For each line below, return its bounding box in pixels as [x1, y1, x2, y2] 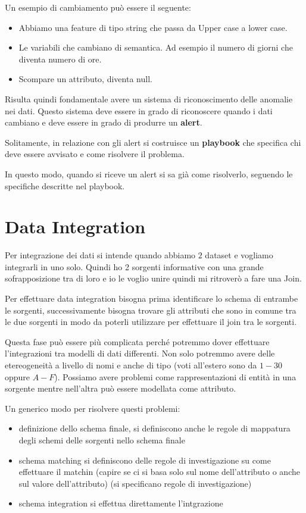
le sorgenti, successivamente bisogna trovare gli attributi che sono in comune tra [5, 304, 296, 316]
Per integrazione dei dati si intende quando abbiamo [5, 249, 196, 261]
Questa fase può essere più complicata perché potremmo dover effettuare [5, 335, 270, 348]
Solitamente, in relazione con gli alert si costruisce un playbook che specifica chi [5, 136, 301, 148]
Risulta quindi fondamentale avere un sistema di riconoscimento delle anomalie [5, 92, 293, 105]
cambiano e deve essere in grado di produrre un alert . [5, 116, 202, 129]
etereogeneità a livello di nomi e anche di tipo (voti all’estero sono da [5, 359, 257, 371]
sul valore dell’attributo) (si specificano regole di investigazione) [18, 477, 252, 489]
